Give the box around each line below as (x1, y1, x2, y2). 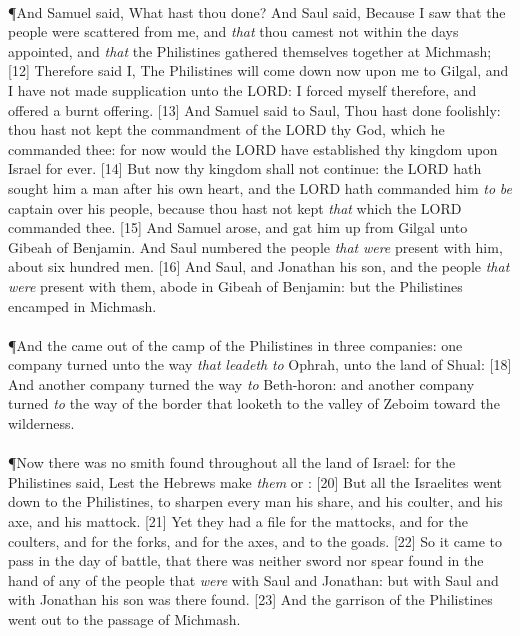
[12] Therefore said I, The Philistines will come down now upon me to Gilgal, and (8, 60, 509, 81)
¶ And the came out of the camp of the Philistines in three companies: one (8, 334, 463, 355)
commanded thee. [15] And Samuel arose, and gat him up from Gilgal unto (8, 217, 468, 238)
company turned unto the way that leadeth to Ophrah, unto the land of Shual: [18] (8, 354, 512, 375)
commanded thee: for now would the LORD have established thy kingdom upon (8, 138, 498, 159)
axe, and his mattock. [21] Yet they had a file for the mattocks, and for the (8, 511, 468, 532)
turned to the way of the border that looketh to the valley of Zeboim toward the (8, 393, 500, 414)
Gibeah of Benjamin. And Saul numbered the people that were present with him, (8, 236, 503, 257)
